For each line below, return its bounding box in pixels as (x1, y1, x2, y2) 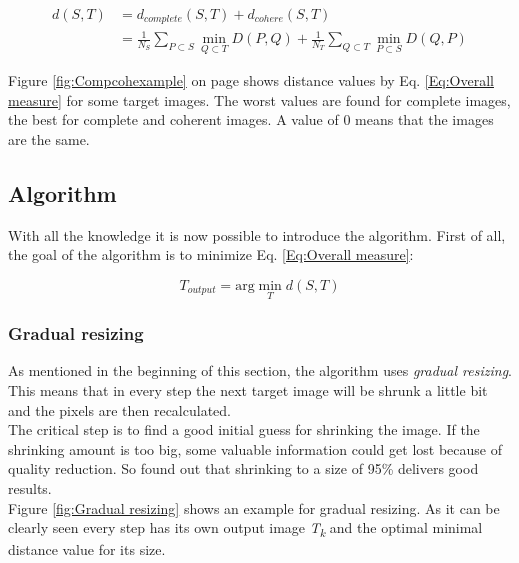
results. (8, 478, 52, 499)
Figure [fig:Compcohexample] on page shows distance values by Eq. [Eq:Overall (8, 70, 494, 91)
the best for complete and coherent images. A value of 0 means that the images (8, 109, 494, 130)
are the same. (8, 129, 90, 150)
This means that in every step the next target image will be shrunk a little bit (8, 380, 488, 401)
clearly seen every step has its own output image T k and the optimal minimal (8, 517, 483, 540)
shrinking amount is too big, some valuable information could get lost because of (8, 438, 502, 459)
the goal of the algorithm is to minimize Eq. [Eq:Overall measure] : (8, 244, 414, 265)
